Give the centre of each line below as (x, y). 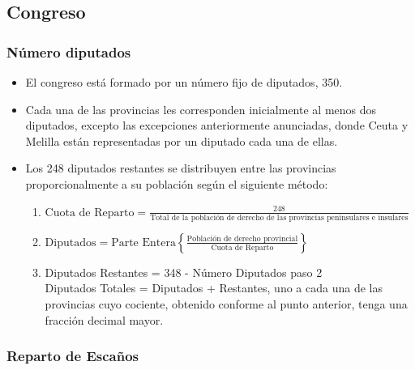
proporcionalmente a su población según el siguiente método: (177, 183)
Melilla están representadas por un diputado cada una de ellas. (182, 140)
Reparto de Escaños (73, 356)
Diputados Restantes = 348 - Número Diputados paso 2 (184, 272)
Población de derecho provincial (242, 238)
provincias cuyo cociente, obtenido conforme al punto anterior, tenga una (226, 304)
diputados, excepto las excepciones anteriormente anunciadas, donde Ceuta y (217, 125)
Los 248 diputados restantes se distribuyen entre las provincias (181, 168)
